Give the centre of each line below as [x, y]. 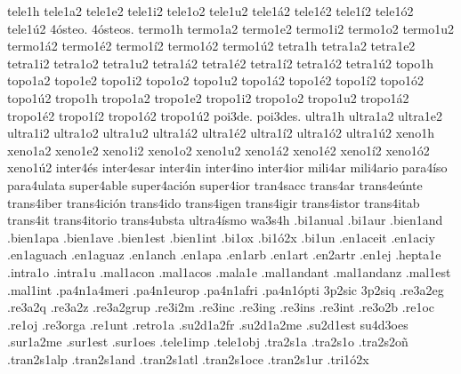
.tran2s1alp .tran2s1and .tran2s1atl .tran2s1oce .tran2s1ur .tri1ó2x [188, 358]
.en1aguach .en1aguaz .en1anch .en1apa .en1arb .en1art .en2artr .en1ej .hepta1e [224, 255]
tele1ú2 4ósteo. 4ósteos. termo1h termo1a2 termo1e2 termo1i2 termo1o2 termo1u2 [231, 28]
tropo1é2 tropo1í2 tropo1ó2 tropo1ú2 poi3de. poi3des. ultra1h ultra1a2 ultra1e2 [225, 115]
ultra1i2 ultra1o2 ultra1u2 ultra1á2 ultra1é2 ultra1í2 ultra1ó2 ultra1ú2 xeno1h [221, 133]
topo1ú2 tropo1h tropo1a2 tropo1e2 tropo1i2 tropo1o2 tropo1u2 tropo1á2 [208, 97]
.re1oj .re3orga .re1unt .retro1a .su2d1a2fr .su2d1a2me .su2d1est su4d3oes [208, 324]
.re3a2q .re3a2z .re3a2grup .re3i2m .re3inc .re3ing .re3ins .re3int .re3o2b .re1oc [221, 307]
